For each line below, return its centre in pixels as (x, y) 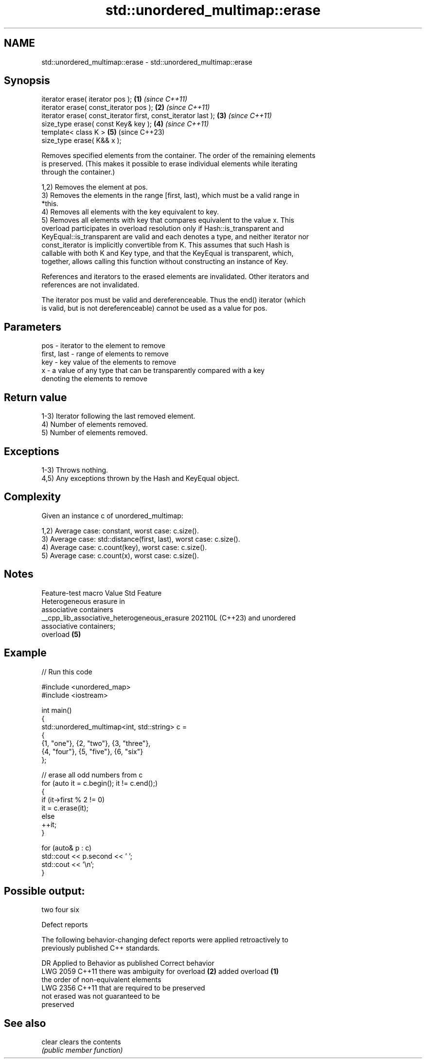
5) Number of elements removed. (95, 433)
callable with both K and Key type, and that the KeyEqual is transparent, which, (168, 253)
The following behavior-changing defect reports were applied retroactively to (165, 940)
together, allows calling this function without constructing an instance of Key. (165, 262)
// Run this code (67, 671)
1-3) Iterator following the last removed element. (118, 416)
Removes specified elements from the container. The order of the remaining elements (178, 156)
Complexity (33, 497)
